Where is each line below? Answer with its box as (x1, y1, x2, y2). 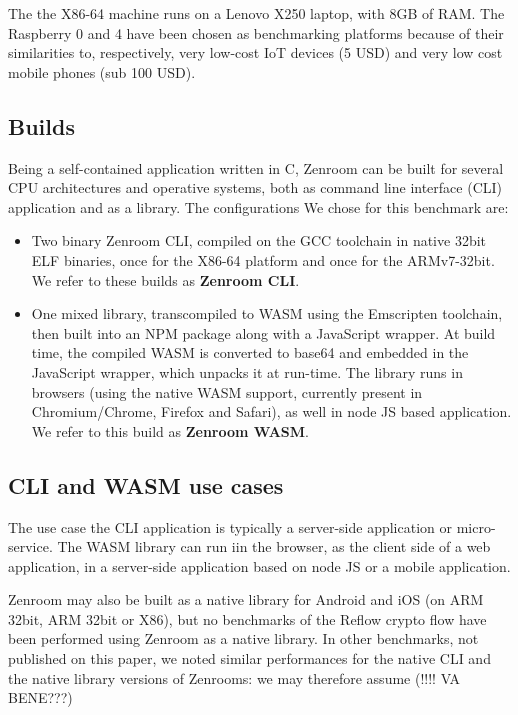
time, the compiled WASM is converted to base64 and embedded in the (31, 342, 469, 363)
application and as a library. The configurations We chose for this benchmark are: (8, 196, 509, 217)
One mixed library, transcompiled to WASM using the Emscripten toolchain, (31, 303, 503, 324)
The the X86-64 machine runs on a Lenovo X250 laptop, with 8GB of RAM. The (8, 3, 505, 23)
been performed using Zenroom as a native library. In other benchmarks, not (8, 628, 479, 649)
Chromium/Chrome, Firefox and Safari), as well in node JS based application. (31, 401, 512, 422)
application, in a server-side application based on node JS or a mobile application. (8, 555, 511, 576)
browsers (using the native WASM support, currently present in (31, 381, 423, 402)
